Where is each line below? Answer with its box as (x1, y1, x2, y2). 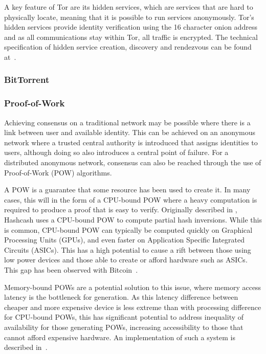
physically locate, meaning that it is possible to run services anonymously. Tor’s (4, 11, 254, 22)
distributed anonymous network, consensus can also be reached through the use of (4, 157, 261, 167)
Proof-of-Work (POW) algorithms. (4, 167, 112, 178)
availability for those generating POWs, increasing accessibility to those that (4, 321, 243, 332)
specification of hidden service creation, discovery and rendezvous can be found (4, 41, 252, 52)
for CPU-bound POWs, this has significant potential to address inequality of (4, 312, 244, 322)
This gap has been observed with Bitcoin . (4, 264, 138, 275)
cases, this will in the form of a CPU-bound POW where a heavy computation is (4, 194, 257, 205)
